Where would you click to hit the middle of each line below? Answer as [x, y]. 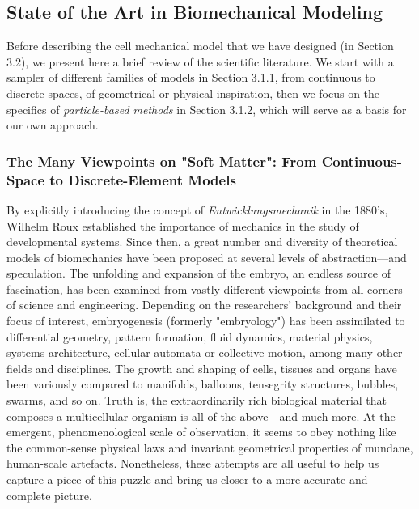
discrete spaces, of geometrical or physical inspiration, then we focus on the [193, 93]
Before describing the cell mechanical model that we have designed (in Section [200, 46]
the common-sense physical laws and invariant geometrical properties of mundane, [210, 447]
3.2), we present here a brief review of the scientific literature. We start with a [200, 61]
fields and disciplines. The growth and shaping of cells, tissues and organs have [202, 368]
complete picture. [49, 495]
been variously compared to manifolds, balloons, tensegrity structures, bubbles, [203, 384]
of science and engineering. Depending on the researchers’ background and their [204, 305]
